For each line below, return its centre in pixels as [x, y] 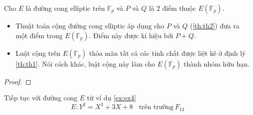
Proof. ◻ [18, 81]
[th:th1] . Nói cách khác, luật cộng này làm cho [85, 63]
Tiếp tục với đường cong [41, 98]
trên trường [156, 107]
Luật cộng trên [38, 53]
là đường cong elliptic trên [65, 8]
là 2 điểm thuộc [172, 8]
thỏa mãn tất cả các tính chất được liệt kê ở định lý [167, 53]
